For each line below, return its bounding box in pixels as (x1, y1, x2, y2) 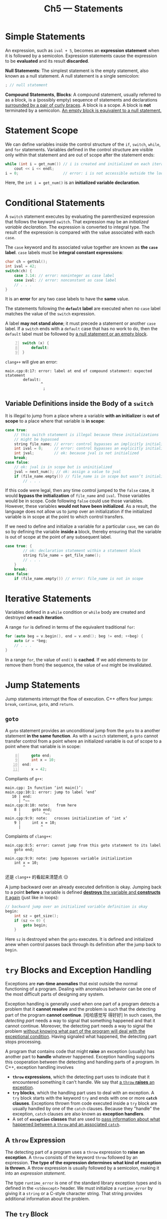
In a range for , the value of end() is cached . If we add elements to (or (5, 656, 148, 662)
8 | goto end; (14, 807, 52, 812)
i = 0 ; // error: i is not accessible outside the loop (5, 171, 166, 176)
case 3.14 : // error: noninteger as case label (14, 273, 114, 278)
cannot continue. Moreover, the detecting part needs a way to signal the (5, 1023, 153, 1029)
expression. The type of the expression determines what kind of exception (5, 1160, 162, 1166)
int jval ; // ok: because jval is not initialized (14, 451, 139, 456)
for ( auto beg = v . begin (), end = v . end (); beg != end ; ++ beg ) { (5, 634, 144, 639)
